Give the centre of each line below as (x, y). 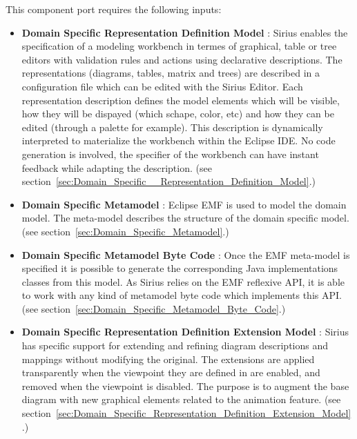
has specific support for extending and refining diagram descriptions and (175, 345)
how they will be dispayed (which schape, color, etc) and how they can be (178, 114)
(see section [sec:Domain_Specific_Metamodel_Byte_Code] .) (154, 308)
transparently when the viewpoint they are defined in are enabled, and (171, 372)
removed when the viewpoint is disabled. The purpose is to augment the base (185, 386)
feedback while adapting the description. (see (117, 167)
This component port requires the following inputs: (114, 9)
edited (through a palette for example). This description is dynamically (172, 127)
